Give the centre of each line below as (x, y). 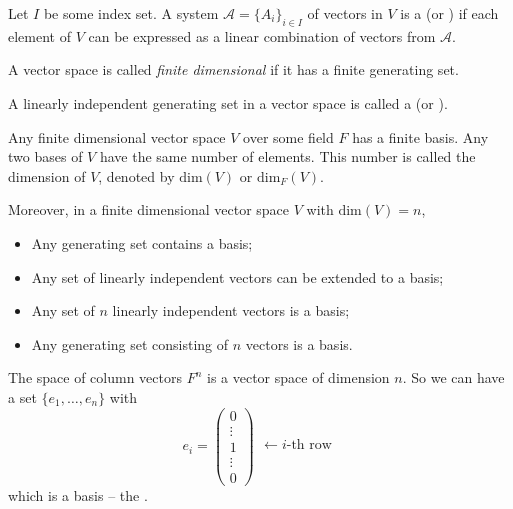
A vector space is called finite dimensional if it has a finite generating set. (233, 69)
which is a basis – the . (78, 494)
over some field (288, 136)
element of (39, 35)
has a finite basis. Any (420, 136)
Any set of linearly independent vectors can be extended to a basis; (237, 276)
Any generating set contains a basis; (142, 242)
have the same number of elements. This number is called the (287, 156)
